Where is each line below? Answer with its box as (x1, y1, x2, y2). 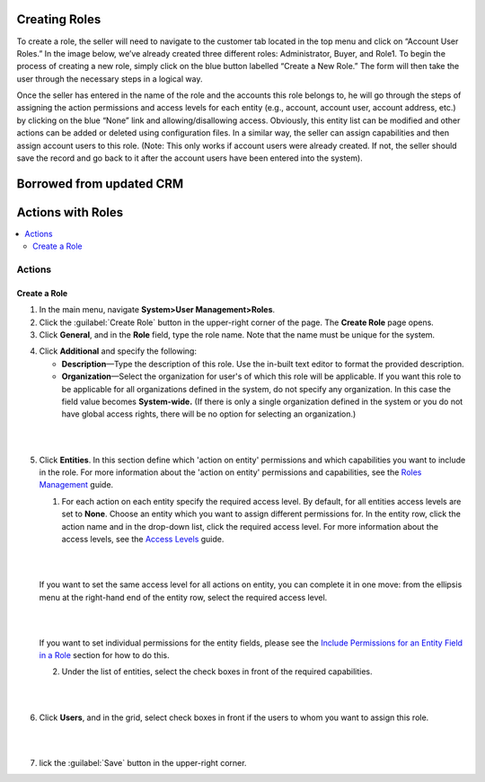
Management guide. (39, 479, 114, 490)
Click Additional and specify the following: (39, 346, 198, 356)
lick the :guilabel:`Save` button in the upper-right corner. (39, 757, 247, 768)
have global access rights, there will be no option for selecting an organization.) (61, 409, 357, 419)
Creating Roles (16, 12, 101, 27)
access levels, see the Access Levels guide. (61, 533, 225, 544)
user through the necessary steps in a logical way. (16, 73, 203, 84)
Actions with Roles (16, 205, 124, 220)
